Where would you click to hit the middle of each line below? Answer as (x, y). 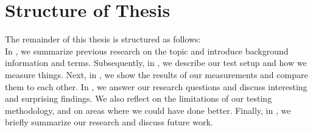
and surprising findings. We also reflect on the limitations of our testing (139, 98)
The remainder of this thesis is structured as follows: (103, 39)
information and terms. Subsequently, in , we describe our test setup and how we (156, 63)
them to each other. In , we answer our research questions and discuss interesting (156, 86)
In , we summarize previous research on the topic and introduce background (147, 51)
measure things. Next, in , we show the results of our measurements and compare (156, 74)
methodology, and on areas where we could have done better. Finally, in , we (148, 110)
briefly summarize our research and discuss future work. (109, 122)
